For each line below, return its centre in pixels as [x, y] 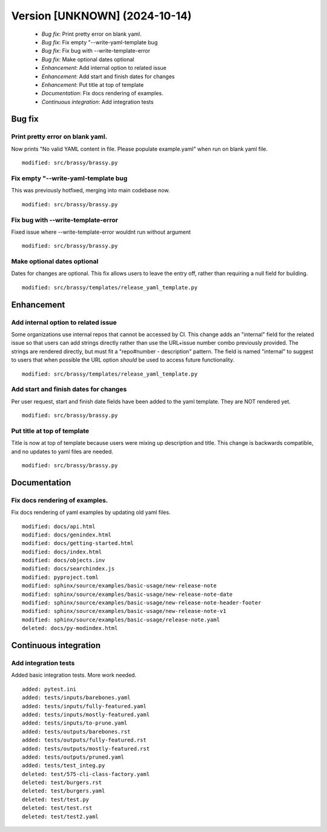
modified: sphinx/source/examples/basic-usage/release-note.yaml [121, 620]
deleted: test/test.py [56, 799]
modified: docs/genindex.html [67, 535]
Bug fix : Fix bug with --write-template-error [96, 51]
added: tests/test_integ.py [64, 766]
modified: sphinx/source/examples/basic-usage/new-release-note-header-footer [142, 603]
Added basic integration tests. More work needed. [74, 675]
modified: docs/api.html [59, 526]
